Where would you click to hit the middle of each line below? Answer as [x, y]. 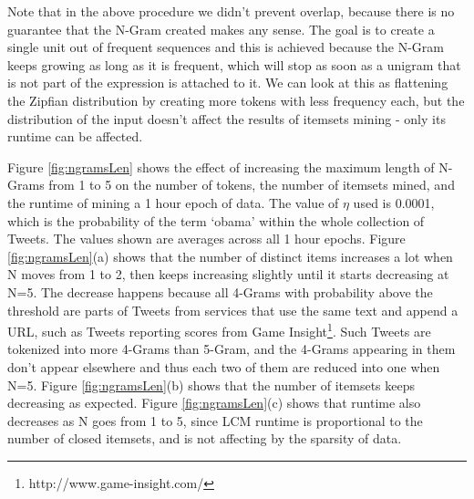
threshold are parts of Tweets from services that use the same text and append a [233, 310]
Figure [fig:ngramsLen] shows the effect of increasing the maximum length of [221, 166]
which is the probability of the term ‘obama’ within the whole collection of [216, 220]
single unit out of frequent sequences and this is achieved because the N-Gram [226, 47]
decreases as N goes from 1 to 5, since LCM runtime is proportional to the [215, 420]
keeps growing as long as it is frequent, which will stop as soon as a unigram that [234, 64]
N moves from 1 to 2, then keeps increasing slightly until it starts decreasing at [228, 274]
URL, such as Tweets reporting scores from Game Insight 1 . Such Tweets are [219, 330]
